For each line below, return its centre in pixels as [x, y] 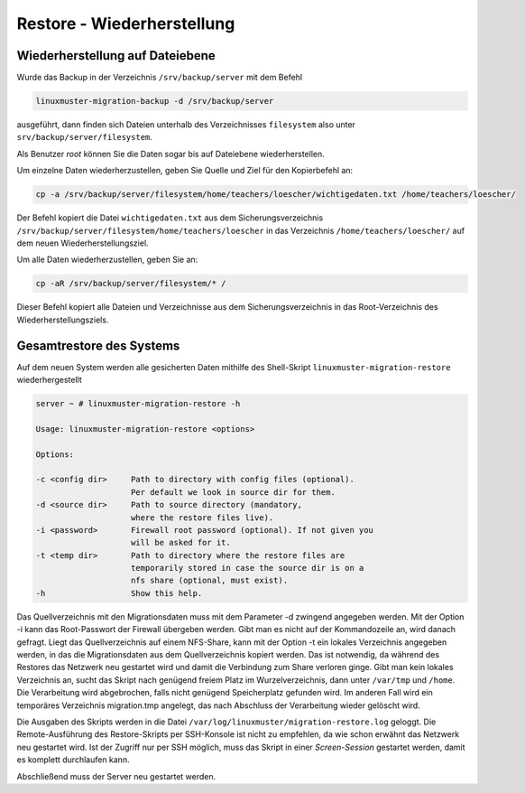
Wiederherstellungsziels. [63, 320]
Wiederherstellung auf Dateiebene [116, 56]
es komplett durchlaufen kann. [73, 760]
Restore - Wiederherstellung [126, 23]
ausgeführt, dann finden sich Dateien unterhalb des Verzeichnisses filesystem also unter [186, 125]
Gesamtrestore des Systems [98, 345]
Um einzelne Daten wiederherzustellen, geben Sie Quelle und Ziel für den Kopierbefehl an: [185, 171]
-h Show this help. [119, 593]
